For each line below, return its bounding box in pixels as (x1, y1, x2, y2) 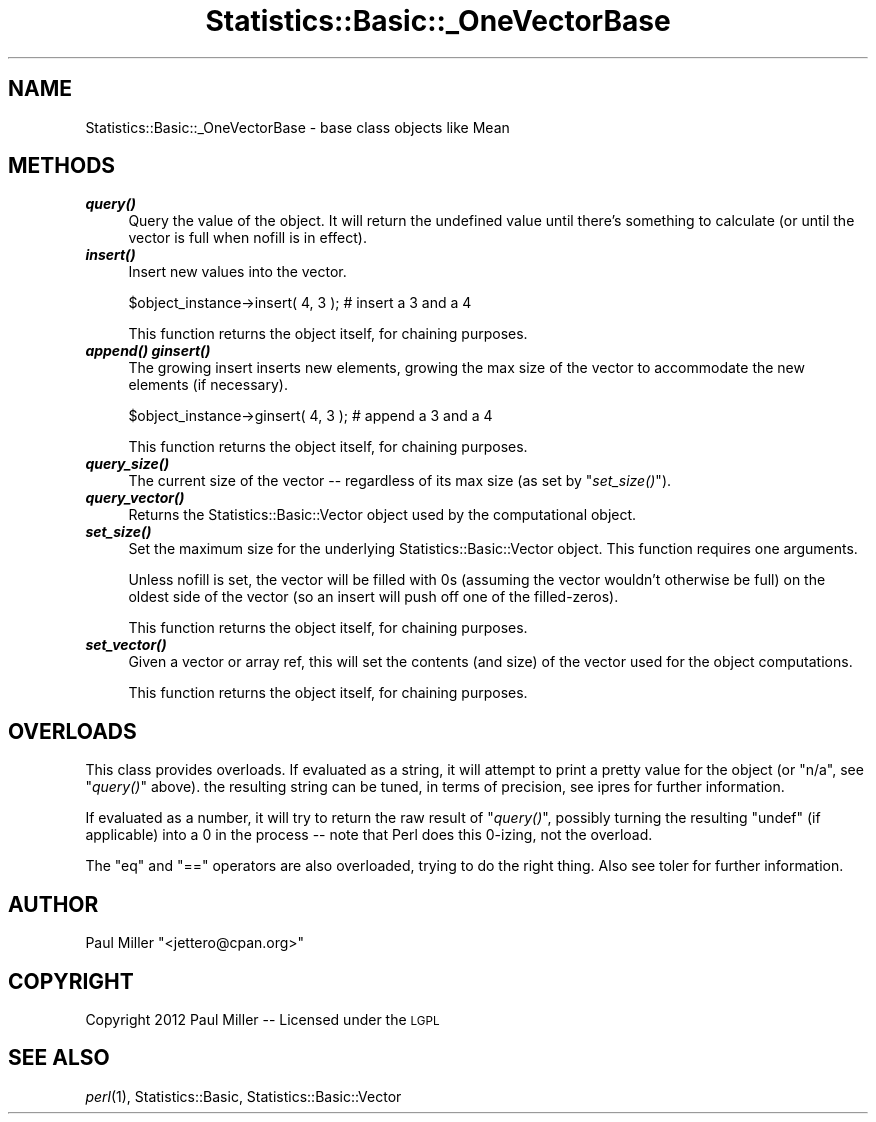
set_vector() (85, 636, 167, 654)
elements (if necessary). (128, 376, 288, 394)
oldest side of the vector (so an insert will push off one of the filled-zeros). (128, 588, 619, 606)
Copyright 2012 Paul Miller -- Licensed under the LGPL (85, 1010, 440, 1028)
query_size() (85, 455, 170, 473)
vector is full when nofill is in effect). (128, 229, 367, 247)
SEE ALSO (8, 1045, 110, 1071)
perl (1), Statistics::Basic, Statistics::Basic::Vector (85, 1087, 402, 1105)
